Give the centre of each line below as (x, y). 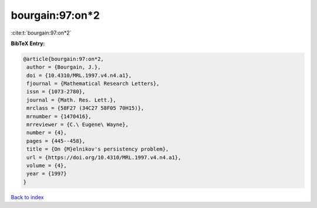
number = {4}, (47, 133)
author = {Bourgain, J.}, (64, 67)
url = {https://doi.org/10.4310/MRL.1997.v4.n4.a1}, (104, 157)
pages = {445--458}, (56, 141)
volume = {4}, (47, 166)
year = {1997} (47, 174)
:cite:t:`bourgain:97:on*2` (41, 33)
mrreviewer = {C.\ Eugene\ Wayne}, (78, 125)
